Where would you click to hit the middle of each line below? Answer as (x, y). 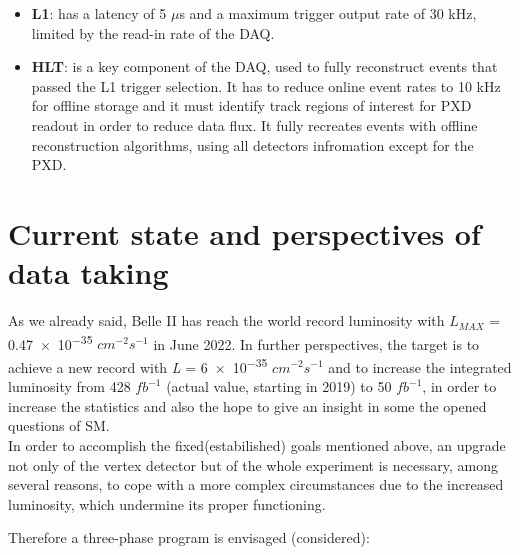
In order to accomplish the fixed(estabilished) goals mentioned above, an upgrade (257, 444)
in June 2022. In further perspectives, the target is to (316, 343)
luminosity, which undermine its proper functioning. (167, 503)
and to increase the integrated (420, 366)
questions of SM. (59, 425)
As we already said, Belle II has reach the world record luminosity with (226, 320)
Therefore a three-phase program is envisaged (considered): (189, 537)
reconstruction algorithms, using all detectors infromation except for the (252, 144)
